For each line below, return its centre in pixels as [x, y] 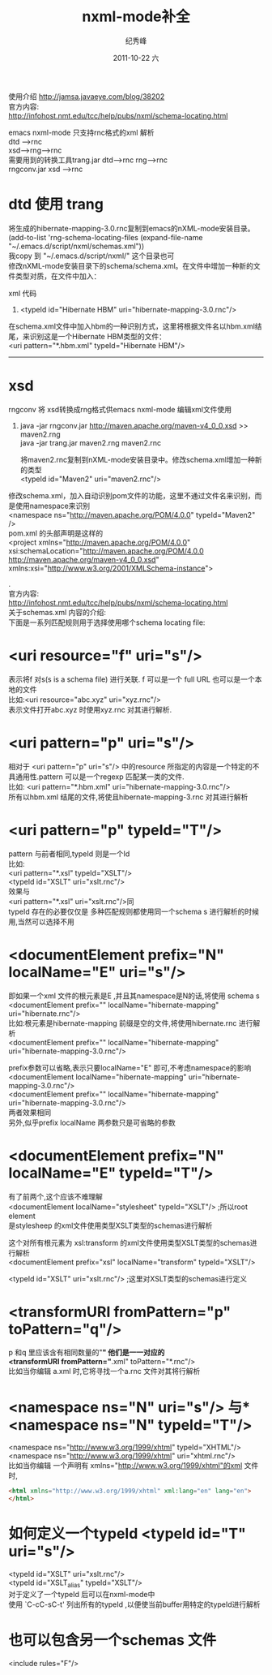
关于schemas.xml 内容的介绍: [57, 612]
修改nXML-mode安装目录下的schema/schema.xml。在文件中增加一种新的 [131, 265]
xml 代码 [23, 293]
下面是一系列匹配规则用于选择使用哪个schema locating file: [107, 622]
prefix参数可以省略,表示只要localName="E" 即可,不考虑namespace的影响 [130, 1067]
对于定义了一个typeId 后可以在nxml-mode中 [82, 1594]
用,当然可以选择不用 [42, 921]
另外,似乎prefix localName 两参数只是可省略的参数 [92, 1122]
